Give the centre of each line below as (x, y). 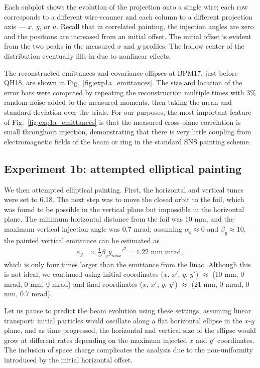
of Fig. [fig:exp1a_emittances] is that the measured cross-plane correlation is (122, 122)
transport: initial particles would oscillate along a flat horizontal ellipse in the (123, 320)
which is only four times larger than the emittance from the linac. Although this (127, 264)
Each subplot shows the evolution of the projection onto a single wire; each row (126, 7)
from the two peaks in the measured (59, 46)
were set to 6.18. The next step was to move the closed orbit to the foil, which (124, 199)
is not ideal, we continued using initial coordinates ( (84, 274)
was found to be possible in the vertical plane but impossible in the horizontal (124, 209)
